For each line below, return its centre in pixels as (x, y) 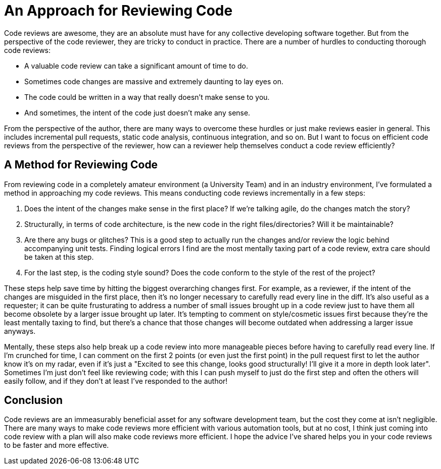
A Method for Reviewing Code (81, 165)
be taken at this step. (59, 257)
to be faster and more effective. (57, 445)
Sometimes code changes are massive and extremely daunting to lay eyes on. (154, 81)
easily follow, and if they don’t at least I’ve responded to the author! (116, 381)
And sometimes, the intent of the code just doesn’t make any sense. (137, 112)
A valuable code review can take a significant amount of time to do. (136, 66)
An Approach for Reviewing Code (118, 11)
